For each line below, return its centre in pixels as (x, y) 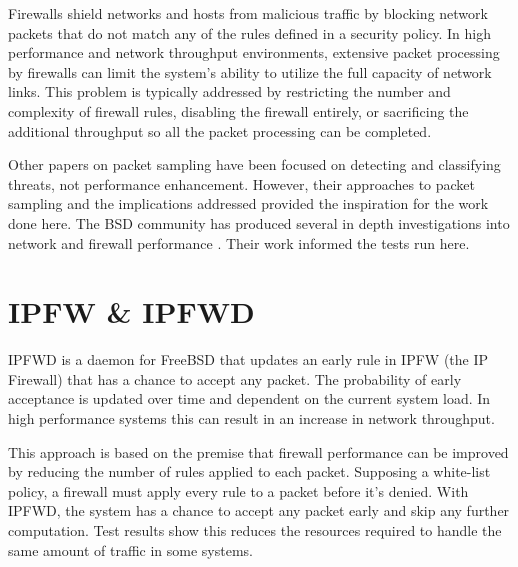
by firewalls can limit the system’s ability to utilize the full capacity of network (250, 71)
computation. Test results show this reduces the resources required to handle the (255, 530)
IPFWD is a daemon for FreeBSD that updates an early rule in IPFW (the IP (248, 359)
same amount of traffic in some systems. (130, 549)
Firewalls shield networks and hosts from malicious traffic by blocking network (248, 13)
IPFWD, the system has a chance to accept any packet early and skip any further (259, 510)
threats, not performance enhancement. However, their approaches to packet (242, 183)
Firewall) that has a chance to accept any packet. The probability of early (235, 378)
